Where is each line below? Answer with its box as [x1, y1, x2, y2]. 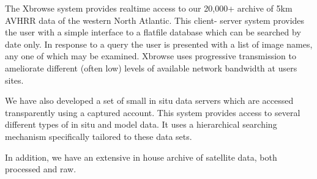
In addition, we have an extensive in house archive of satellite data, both [5, 150, 277, 163]
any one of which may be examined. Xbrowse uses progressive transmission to [5, 49, 296, 62]
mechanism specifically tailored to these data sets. [5, 130, 192, 142]
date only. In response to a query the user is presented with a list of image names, [5, 37, 313, 50]
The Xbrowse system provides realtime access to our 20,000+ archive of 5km [5, 2, 293, 14]
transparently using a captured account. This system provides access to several [5, 106, 300, 119]
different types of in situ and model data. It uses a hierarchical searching [5, 118, 277, 131]
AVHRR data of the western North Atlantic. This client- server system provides [5, 13, 305, 26]
